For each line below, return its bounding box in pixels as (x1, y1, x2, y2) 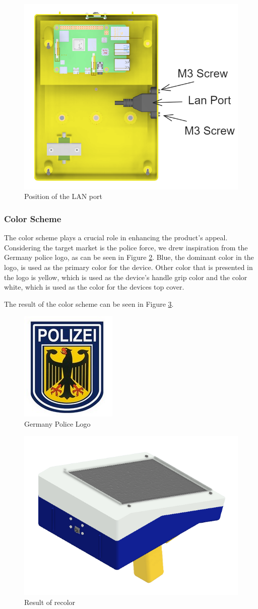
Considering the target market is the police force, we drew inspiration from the (4, 242, 248, 252)
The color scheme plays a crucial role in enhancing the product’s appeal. (4, 232, 228, 243)
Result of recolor (24, 596, 76, 607)
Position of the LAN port (24, 191, 102, 201)
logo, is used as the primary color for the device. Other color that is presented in (4, 261, 253, 272)
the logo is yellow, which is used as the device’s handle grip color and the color (4, 272, 247, 282)
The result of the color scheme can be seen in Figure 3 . (4, 298, 174, 309)
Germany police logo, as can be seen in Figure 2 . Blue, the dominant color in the (4, 252, 254, 262)
